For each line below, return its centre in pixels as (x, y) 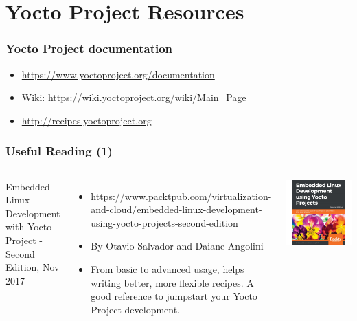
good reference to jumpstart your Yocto (174, 296)
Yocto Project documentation (89, 48)
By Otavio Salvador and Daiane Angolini (177, 246)
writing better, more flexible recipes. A (172, 282)
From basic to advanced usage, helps (168, 268)
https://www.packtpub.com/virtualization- (181, 196)
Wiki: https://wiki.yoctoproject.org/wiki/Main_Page (134, 97)
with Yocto (29, 226)
